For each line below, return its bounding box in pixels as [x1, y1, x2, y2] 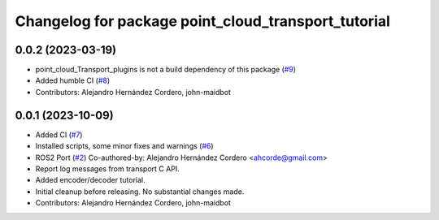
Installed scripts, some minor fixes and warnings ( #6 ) [35, 141, 215, 151]
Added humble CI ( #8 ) [35, 75, 111, 85]
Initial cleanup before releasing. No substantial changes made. [35, 187, 245, 196]
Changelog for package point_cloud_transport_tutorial [15, 12, 390, 30]
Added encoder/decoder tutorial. [35, 175, 146, 185]
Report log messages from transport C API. [35, 163, 180, 174]
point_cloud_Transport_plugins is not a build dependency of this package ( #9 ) [35, 65, 297, 75]
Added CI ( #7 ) [35, 130, 83, 140]
